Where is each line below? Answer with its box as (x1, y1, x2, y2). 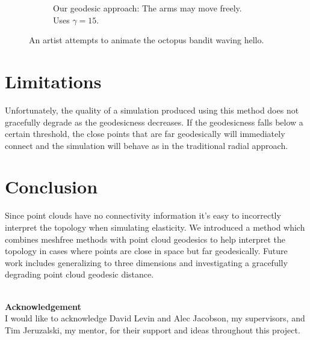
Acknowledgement (5, 300, 81, 312)
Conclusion (5, 174, 98, 199)
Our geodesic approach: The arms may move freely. (53, 2, 242, 14)
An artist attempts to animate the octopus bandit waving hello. (29, 34, 264, 46)
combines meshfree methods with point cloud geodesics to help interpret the (5, 232, 285, 245)
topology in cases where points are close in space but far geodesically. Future (5, 244, 288, 257)
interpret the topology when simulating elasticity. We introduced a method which (5, 221, 305, 233)
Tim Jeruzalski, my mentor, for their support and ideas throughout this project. (5, 323, 300, 336)
